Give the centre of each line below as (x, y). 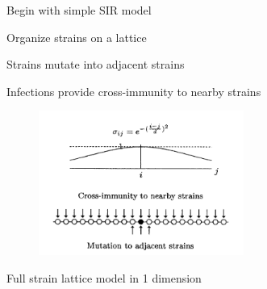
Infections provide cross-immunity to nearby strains (134, 91)
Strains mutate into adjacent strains (96, 64)
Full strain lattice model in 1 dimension (104, 277)
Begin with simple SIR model (79, 10)
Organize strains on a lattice (77, 37)
